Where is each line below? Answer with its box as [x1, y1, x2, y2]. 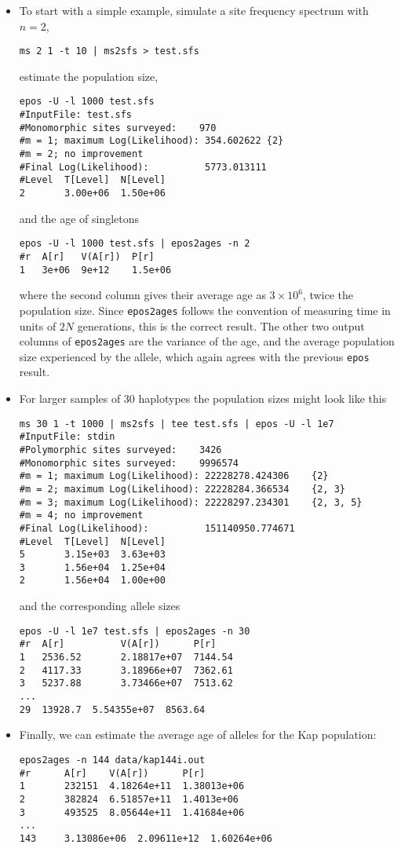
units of [19, 317, 57, 334]
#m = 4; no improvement [19, 510, 144, 521]
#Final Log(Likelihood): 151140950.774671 [19, 522, 295, 534]
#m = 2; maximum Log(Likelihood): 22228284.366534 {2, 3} [19, 483, 346, 495]
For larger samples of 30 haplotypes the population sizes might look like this [19, 390, 387, 406]
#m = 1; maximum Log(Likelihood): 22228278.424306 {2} [19, 470, 329, 482]
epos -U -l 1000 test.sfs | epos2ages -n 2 [19, 238, 250, 250]
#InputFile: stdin [19, 431, 115, 443]
